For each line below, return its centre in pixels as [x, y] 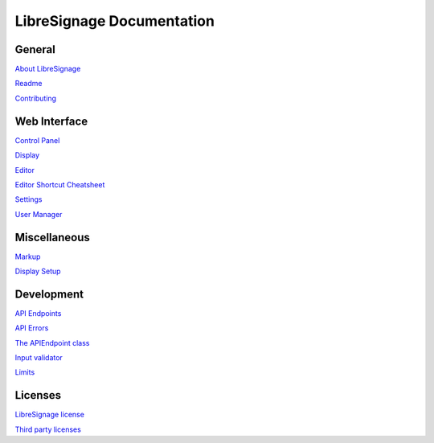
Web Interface [51, 121]
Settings [29, 199]
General [35, 49]
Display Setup [38, 271]
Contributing [35, 98]
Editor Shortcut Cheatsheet [60, 184]
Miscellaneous [52, 237]
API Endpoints [38, 313]
